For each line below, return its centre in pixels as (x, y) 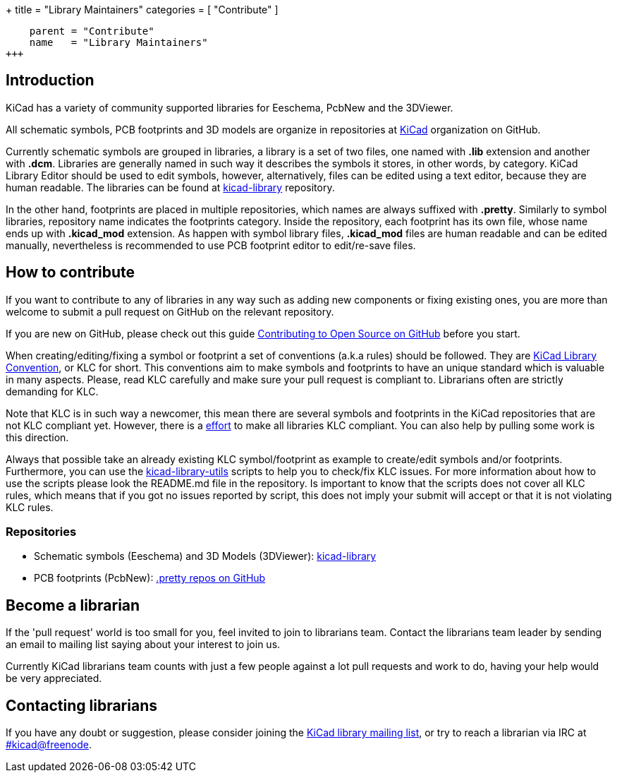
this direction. (37, 437)
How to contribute (71, 273)
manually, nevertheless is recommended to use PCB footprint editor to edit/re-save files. (211, 245)
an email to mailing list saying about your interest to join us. (143, 645)
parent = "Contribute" (92, 31)
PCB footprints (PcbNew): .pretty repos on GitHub (150, 578)
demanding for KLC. (52, 391)
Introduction (50, 80)
